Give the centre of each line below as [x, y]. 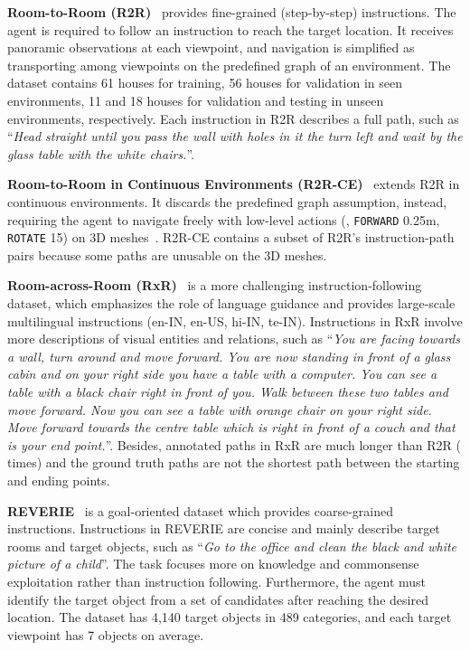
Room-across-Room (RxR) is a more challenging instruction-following [215, 285]
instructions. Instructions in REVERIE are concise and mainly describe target [224, 528]
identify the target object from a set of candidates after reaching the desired [218, 599]
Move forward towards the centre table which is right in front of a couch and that [231, 427]
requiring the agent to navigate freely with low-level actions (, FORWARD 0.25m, [224, 219]
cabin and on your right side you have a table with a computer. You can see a [222, 374]
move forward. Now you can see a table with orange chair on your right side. [220, 409]
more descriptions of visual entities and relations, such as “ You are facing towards [234, 339]
